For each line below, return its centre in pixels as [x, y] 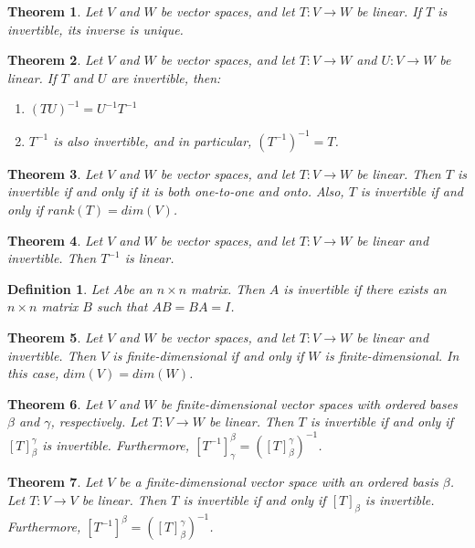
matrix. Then [228, 288]
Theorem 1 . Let [55, 11]
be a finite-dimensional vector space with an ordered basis [279, 482]
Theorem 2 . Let [55, 60]
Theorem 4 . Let [55, 240]
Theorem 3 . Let [55, 173]
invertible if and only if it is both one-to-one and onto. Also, [176, 191]
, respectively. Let [99, 422]
